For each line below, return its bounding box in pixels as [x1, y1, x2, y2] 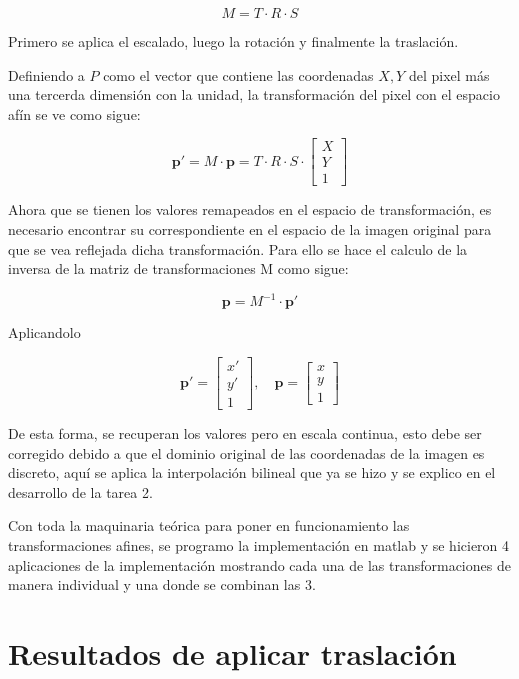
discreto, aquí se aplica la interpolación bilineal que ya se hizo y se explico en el [8, 462, 496, 483]
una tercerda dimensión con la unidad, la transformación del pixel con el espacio [8, 84, 500, 105]
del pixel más [408, 64, 490, 85]
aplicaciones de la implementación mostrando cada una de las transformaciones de [8, 554, 511, 575]
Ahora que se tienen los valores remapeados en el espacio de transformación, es [8, 199, 492, 220]
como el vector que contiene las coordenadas [103, 64, 374, 85]
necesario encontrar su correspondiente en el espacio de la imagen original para [8, 219, 492, 240]
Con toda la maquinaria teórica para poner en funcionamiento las [8, 515, 410, 536]
